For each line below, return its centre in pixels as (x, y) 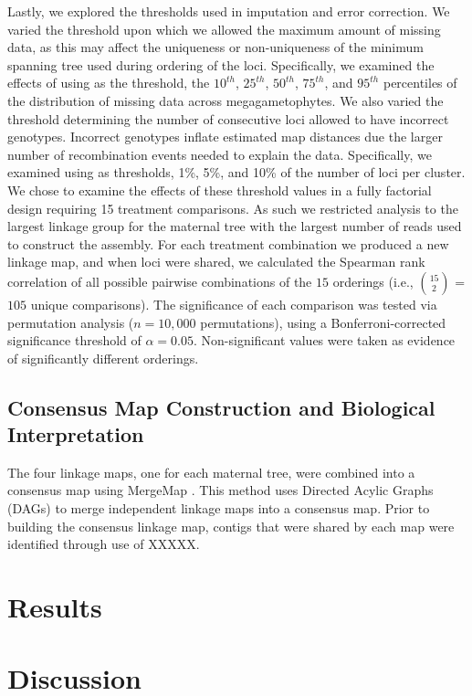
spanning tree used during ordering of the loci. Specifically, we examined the (221, 64)
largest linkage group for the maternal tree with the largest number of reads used (235, 226)
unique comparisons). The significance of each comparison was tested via (234, 304)
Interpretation (76, 434)
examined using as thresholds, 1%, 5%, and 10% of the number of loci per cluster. (236, 172)
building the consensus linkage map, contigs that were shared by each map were (231, 526)
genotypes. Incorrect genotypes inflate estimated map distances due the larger (225, 137)
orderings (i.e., (373, 281)
